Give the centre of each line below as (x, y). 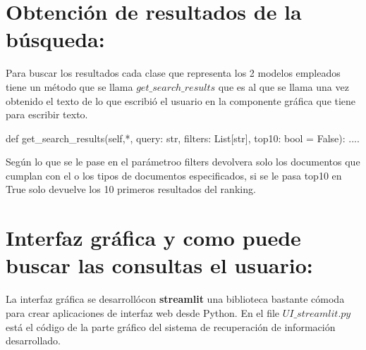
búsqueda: (55, 39)
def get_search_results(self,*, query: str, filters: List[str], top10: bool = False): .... (183, 138)
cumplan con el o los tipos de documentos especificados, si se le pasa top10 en (174, 175)
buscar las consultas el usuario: (159, 265)
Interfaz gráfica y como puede (153, 238)
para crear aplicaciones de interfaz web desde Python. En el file (143, 312)
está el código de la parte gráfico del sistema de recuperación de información (171, 326)
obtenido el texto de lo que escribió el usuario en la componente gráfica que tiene (181, 100)
